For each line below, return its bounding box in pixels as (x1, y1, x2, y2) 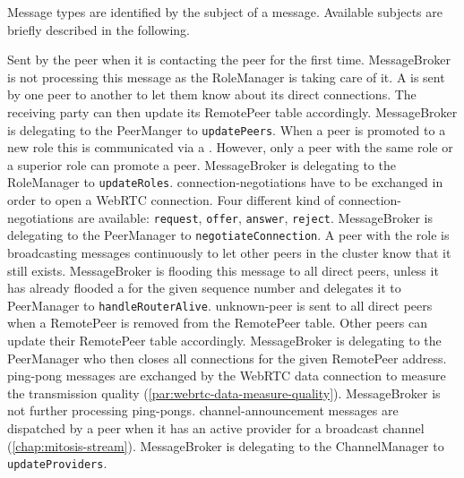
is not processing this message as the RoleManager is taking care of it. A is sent (7, 67, 445, 86)
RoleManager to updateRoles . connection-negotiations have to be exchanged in (7, 173, 443, 192)
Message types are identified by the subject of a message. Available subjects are (7, 3, 443, 21)
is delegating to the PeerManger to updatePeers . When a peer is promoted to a (7, 120, 446, 139)
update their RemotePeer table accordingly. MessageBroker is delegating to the (7, 331, 442, 349)
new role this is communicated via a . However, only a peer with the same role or (7, 138, 453, 157)
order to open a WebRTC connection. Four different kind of (7, 191, 335, 209)
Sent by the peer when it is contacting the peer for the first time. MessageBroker (7, 50, 451, 69)
